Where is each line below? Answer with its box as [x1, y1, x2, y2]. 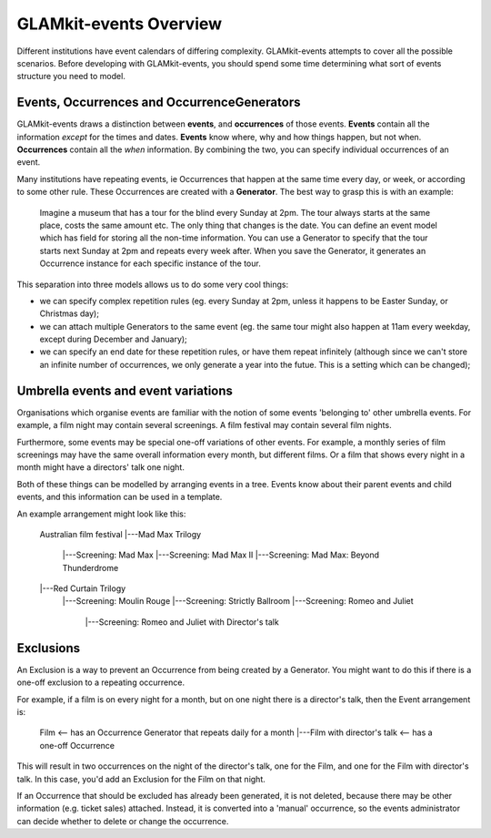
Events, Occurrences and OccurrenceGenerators [16, 95, 301, 110]
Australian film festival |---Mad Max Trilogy [39, 528, 202, 539]
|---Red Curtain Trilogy [39, 583, 126, 594]
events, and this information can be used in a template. [16, 492, 223, 503]
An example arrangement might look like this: [16, 508, 186, 519]
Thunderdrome [62, 562, 119, 573]
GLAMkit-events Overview [16, 14, 223, 34]
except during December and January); [39, 333, 188, 345]
